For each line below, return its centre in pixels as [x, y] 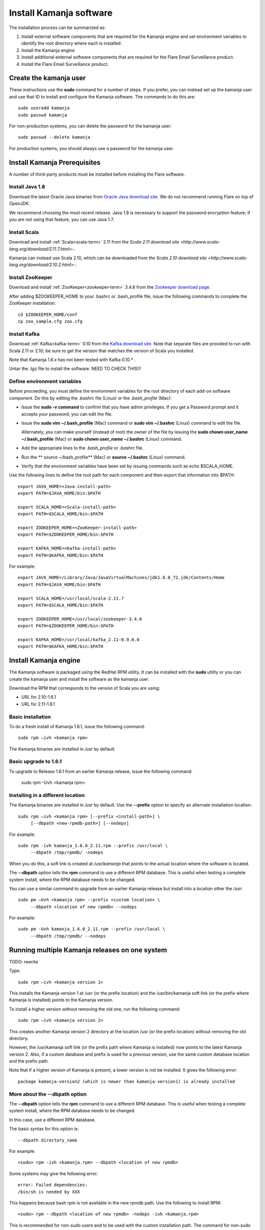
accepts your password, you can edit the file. [67, 414]
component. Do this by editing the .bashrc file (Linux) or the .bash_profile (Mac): [90, 398]
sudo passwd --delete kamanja [54, 137]
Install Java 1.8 [27, 187]
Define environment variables [45, 381]
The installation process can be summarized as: [57, 28]
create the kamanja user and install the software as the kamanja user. [79, 679]
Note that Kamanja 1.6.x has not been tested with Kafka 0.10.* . [72, 360]
